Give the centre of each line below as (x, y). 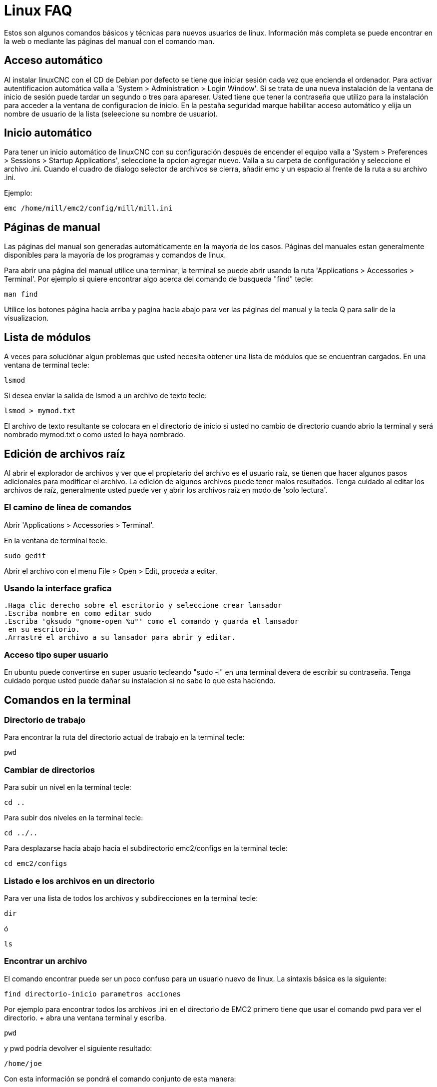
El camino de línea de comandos (68, 507)
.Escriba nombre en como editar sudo (78, 614)
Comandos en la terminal (67, 700)
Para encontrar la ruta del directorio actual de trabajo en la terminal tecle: (124, 737)
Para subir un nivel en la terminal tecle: (68, 787)
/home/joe (23, 1063)
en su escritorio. (44, 630)
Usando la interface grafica (58, 589)
